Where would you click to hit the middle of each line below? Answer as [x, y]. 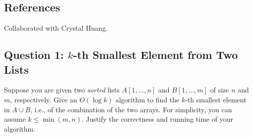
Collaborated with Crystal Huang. [56, 28]
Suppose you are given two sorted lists [62, 90]
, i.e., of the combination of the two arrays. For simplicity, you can [131, 109]
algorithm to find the [147, 99]
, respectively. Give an [44, 99]
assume [15, 119]
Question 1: [34, 55]
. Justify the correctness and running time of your [157, 119]
